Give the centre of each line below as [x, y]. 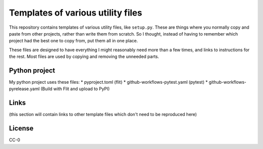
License [21, 128]
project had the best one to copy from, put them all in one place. [74, 41]
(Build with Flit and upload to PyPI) [75, 89]
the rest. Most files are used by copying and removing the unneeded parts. [84, 56]
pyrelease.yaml [24, 89]
